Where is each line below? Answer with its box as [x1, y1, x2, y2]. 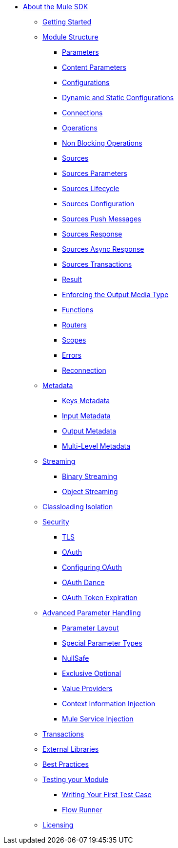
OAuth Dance [62, 578, 105, 587]
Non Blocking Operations [62, 139, 142, 147]
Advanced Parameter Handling [42, 609, 141, 617]
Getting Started [42, 18, 92, 26]
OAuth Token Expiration [62, 593, 138, 602]
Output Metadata [62, 427, 117, 435]
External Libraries [42, 745, 99, 753]
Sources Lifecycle [62, 184, 119, 193]
